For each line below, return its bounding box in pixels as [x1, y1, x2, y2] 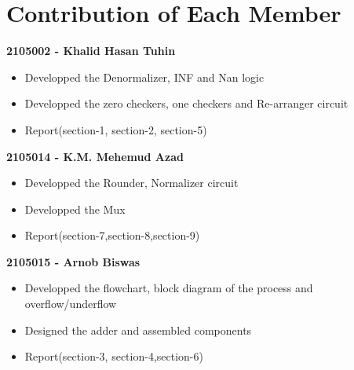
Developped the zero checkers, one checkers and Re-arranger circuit [24, 95, 349, 112]
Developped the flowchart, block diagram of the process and [24, 280, 313, 296]
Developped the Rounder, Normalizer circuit [24, 174, 239, 191]
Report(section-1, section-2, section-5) [24, 121, 207, 137]
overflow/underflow [24, 295, 117, 312]
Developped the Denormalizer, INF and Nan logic [24, 68, 265, 85]
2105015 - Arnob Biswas [6, 253, 141, 269]
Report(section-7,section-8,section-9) [24, 227, 200, 244]
